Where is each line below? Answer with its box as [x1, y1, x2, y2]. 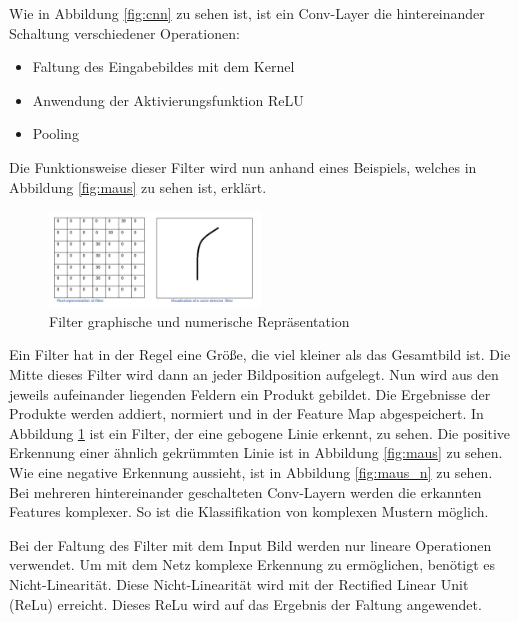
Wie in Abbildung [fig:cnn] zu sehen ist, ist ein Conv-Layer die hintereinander [9, 3, 485, 23]
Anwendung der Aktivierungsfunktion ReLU [32, 89, 304, 110]
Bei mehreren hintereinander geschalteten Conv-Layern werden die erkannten [9, 481, 482, 502]
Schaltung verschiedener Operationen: [9, 22, 240, 43]
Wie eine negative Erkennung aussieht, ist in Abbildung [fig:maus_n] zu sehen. [9, 461, 493, 482]
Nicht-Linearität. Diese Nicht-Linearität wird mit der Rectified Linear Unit [9, 573, 469, 594]
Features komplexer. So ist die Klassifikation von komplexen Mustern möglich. [9, 501, 489, 522]
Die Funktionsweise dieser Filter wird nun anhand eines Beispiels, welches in [9, 156, 477, 177]
